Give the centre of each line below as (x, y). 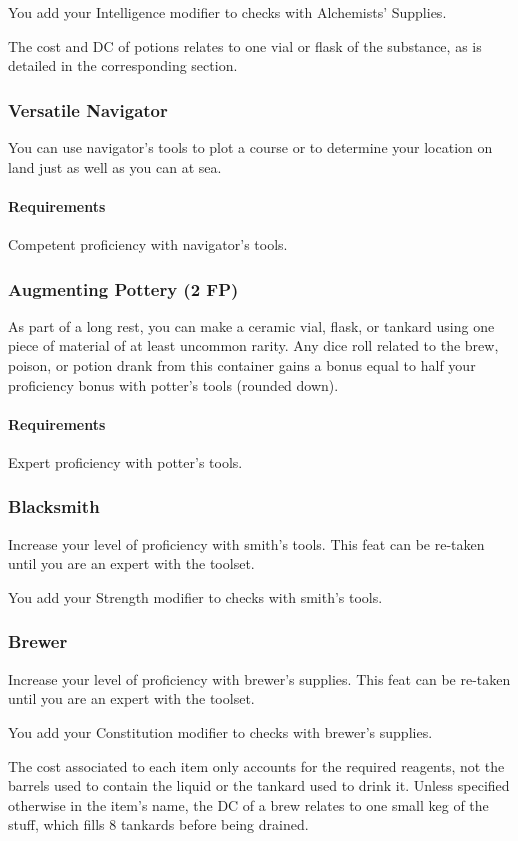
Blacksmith (54, 506)
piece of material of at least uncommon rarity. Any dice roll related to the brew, (253, 345)
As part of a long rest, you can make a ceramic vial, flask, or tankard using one (251, 325)
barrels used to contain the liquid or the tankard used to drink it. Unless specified (259, 785)
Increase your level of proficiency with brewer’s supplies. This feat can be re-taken (259, 678)
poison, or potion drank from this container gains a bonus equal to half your (242, 364)
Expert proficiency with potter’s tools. (125, 461)
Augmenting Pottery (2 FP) (123, 288)
